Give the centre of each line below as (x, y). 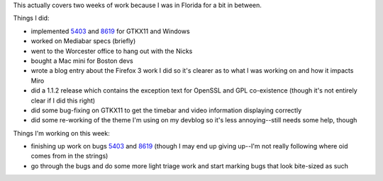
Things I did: (31, 18)
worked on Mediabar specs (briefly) (83, 41)
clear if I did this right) (63, 100)
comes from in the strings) (70, 156)
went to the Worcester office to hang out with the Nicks (112, 51)
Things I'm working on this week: (61, 133)
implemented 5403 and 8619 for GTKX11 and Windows (111, 31)
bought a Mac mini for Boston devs (82, 61)
